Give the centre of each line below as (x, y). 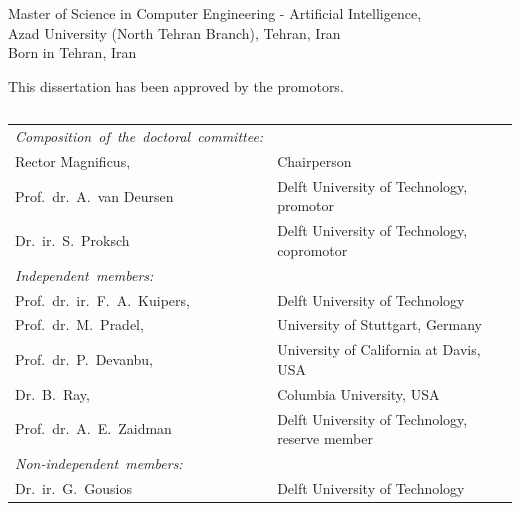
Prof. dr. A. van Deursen (94, 195)
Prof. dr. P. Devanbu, (84, 359)
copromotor (312, 249)
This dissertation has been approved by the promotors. (176, 85)
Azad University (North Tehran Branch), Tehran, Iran (174, 32)
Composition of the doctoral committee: (139, 136)
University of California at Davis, (379, 349)
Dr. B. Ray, (52, 393)
